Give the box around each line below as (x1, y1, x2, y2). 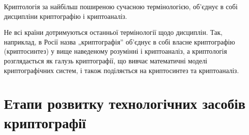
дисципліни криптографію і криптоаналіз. (4, 11, 127, 21)
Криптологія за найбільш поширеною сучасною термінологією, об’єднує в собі (4, 1, 238, 11)
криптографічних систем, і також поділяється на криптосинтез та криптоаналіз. (4, 65, 239, 75)
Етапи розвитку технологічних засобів (4, 93, 246, 113)
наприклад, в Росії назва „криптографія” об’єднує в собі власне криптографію (4, 36, 235, 46)
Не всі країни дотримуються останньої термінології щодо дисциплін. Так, (4, 27, 223, 37)
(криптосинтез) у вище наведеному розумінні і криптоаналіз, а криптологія (4, 46, 227, 56)
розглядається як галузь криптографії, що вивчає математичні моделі (4, 55, 208, 65)
